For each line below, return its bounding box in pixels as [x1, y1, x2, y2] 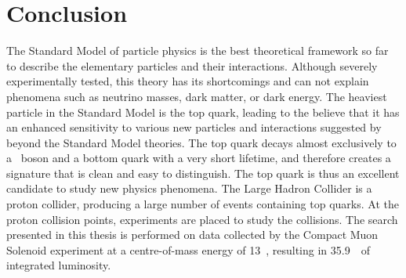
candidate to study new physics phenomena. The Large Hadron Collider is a [6, 180, 372, 197]
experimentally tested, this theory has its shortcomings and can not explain [6, 73, 369, 89]
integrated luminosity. [6, 257, 111, 273]
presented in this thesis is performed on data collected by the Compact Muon [6, 226, 379, 243]
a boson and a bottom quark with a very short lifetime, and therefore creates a [6, 150, 391, 166]
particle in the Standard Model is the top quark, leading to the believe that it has [6, 103, 400, 120]
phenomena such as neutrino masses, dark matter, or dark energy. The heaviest [6, 88, 387, 104]
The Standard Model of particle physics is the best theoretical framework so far [6, 42, 389, 59]
